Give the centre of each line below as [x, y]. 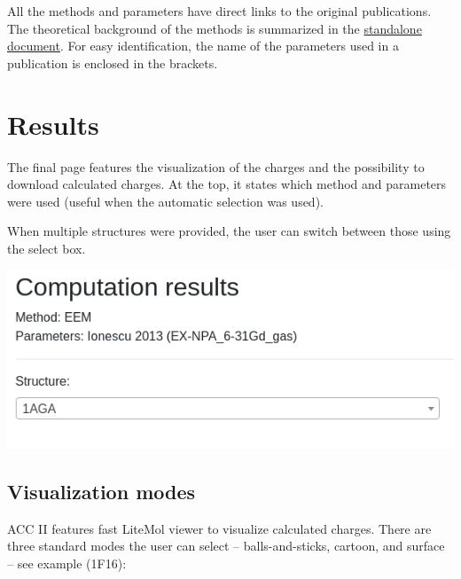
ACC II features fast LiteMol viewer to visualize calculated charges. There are [219, 528]
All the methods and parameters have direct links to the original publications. [219, 11]
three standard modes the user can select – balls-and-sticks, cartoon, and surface [226, 546]
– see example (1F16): [67, 563]
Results [53, 124]
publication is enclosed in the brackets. [113, 63]
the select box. [47, 248]
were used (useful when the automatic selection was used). [165, 201]
